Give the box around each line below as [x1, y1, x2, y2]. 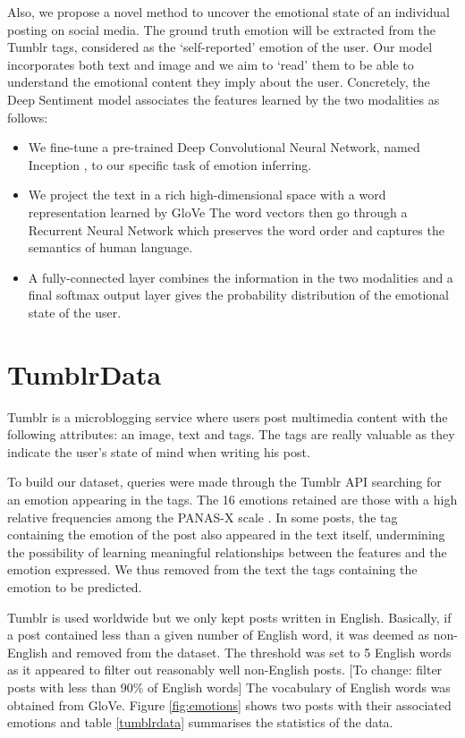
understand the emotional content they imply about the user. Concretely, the [7, 72, 430, 91]
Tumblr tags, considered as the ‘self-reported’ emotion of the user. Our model [7, 38, 433, 56]
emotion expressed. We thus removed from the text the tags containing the [7, 560, 418, 579]
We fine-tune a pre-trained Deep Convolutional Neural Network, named [28, 138, 420, 157]
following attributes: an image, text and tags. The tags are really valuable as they [7, 425, 455, 444]
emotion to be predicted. [7, 577, 142, 596]
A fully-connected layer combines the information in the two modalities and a [28, 267, 453, 286]
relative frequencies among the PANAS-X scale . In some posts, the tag [7, 507, 398, 526]
